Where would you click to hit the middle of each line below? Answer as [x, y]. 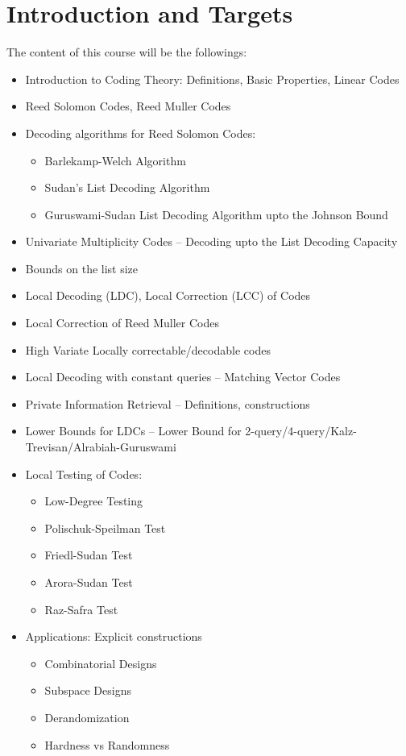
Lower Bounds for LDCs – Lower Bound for [133, 431]
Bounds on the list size [82, 268]
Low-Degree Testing [94, 501]
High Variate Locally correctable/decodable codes [148, 349]
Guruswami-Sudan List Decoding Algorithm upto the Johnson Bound [216, 214]
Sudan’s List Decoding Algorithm [127, 187]
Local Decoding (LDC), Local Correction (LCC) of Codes [168, 295]
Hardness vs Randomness [107, 744]
